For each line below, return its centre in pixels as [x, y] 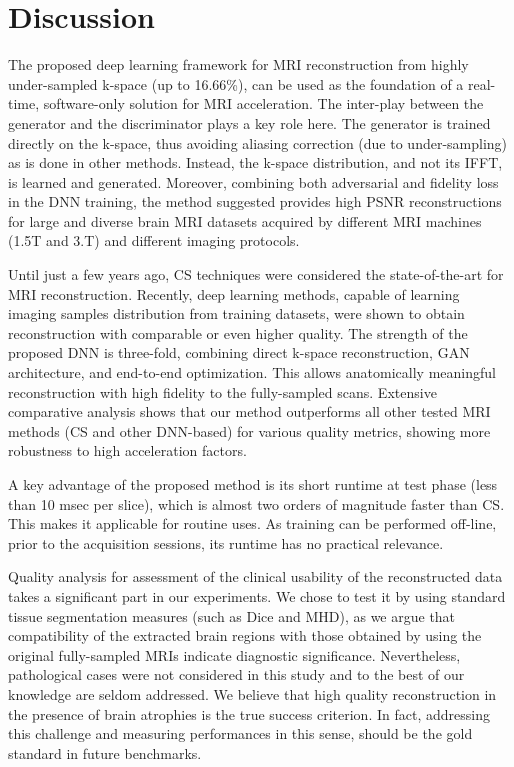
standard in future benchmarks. [105, 752]
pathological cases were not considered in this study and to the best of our [236, 674]
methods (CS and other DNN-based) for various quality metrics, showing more [249, 430]
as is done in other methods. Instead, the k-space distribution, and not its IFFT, [255, 162]
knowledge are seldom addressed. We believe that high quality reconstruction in [252, 693]
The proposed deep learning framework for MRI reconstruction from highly [238, 64]
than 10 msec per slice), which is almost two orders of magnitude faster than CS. [256, 503]
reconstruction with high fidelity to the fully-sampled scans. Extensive [222, 391]
